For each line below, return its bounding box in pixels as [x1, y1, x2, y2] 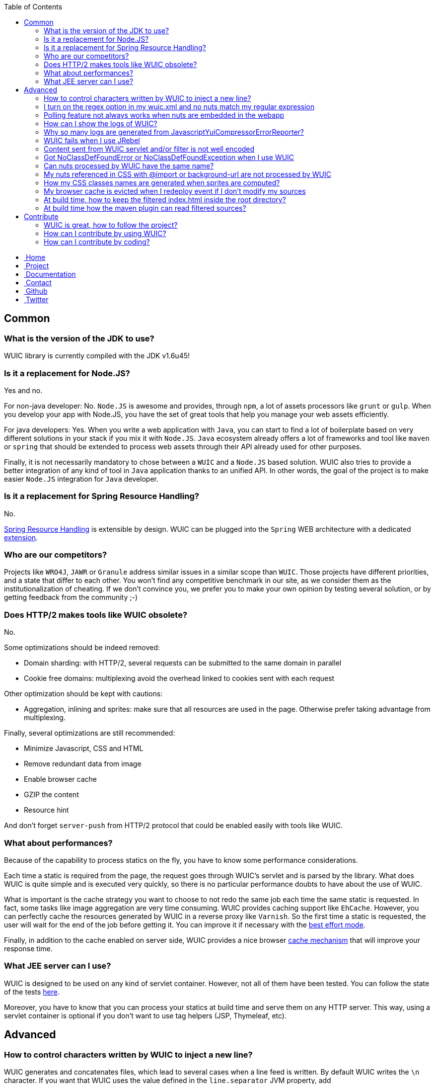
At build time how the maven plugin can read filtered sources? [44, 204, 246, 212]
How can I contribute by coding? [44, 238, 150, 246]
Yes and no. [4, 386, 43, 395]
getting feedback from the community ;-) [4, 593, 138, 602]
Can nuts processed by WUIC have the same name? [44, 162, 214, 170]
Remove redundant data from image [24, 759, 142, 768]
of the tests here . [4, 987, 60, 996]
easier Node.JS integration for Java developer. [4, 474, 159, 483]
